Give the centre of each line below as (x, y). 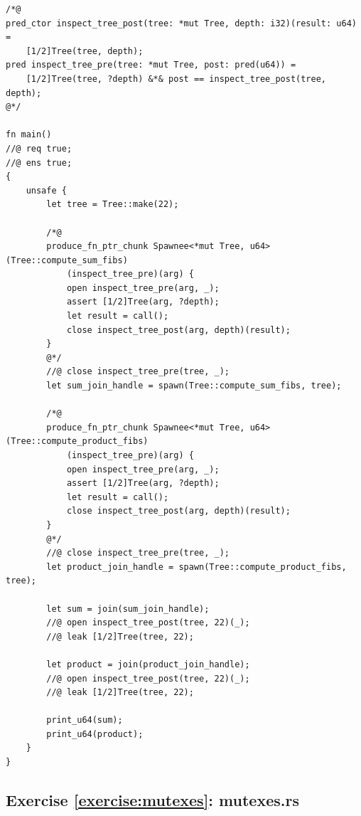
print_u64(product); (95, 734)
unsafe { (46, 190)
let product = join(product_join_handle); (148, 664)
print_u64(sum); (85, 720)
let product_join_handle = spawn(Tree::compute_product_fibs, (196, 567)
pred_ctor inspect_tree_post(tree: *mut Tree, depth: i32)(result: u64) (181, 23)
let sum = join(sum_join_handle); (128, 609)
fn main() (29, 135)
